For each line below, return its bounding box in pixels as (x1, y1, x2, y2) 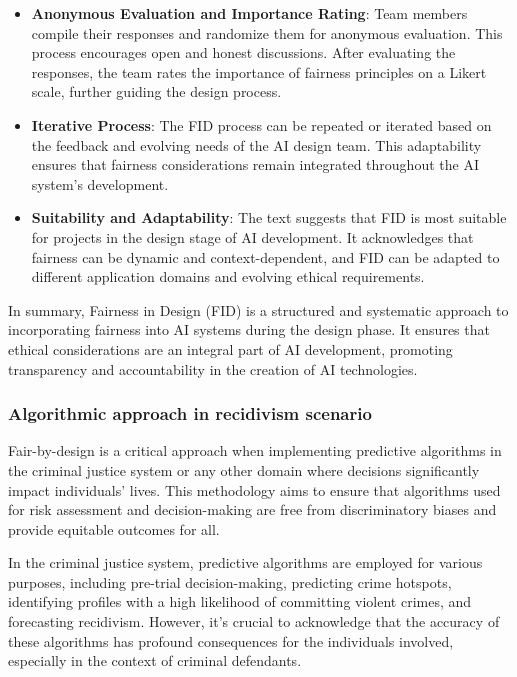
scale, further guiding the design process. (31, 81, 282, 102)
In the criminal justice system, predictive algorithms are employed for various (8, 552, 483, 573)
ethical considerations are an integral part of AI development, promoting (8, 338, 453, 359)
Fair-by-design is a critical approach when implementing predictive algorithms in (8, 440, 502, 461)
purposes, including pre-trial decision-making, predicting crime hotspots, (8, 571, 452, 592)
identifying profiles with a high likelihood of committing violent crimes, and (8, 591, 472, 612)
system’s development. (31, 173, 169, 194)
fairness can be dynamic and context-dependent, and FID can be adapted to (31, 246, 500, 267)
